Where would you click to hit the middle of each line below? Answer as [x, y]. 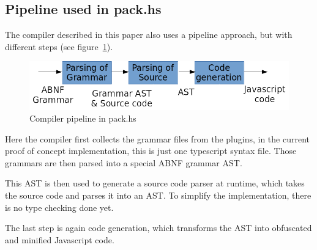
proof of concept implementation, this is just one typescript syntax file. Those [151, 151]
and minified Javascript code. [60, 239]
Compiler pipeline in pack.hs [83, 118]
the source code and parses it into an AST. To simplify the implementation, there [158, 195]
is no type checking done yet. [59, 207]
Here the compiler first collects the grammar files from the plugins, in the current [157, 138]
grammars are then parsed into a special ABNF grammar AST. [124, 162]
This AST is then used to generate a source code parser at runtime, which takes [155, 183]
